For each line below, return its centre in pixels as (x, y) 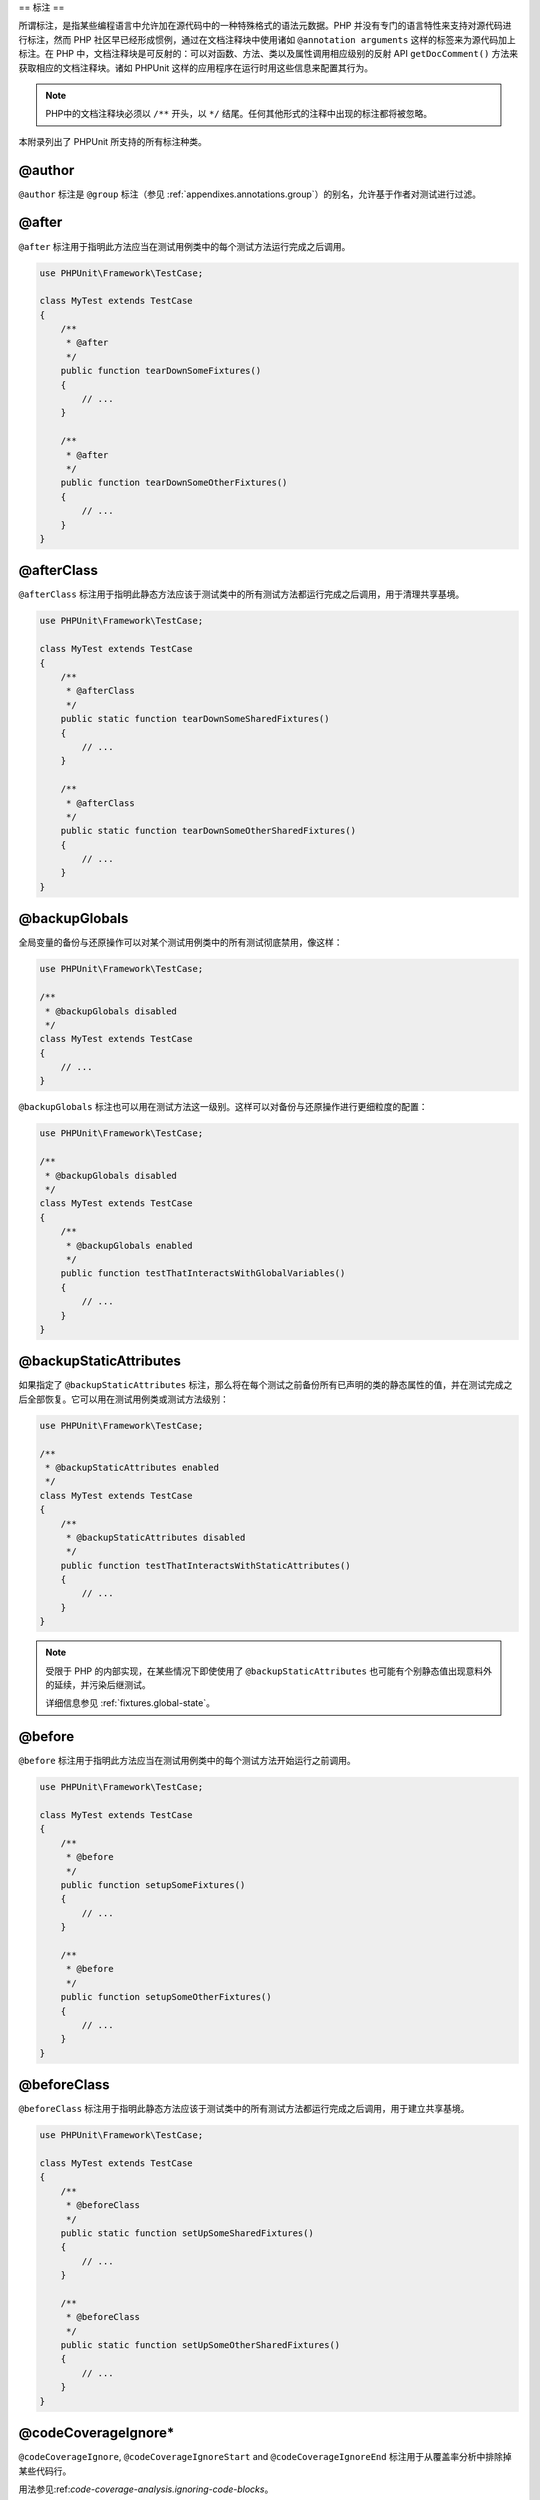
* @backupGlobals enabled (129, 1245)
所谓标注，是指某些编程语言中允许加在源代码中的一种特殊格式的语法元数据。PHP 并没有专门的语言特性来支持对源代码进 (265, 26)
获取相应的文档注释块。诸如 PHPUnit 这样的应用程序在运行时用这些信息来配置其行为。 (196, 67)
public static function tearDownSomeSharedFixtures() (195, 719)
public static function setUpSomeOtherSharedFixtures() (200, 2345)
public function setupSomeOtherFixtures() (166, 1997)
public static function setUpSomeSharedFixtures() (187, 2233)
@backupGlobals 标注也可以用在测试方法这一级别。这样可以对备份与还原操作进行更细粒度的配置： (223, 1107)
